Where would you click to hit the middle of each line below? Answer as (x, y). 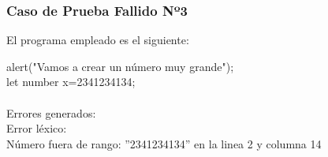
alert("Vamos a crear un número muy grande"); (120, 66)
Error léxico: (37, 128)
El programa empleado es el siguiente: (98, 40)
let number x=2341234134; (71, 82)
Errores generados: (51, 112)
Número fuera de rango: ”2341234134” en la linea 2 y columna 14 (164, 143)
